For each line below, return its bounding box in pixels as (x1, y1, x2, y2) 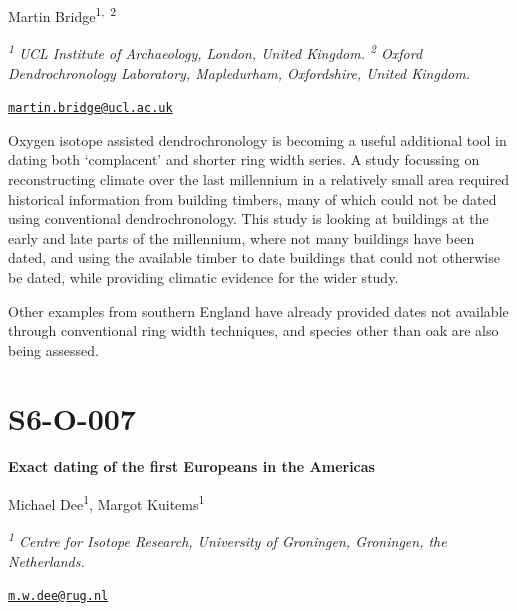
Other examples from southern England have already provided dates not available (8, 300, 509, 321)
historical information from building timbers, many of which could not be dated (8, 188, 497, 209)
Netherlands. (8, 550, 85, 571)
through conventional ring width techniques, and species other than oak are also (8, 320, 499, 341)
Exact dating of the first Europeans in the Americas (8, 456, 375, 477)
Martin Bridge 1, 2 (8, 3, 117, 26)
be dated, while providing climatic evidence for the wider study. (8, 266, 399, 287)
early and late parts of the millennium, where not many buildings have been (8, 227, 475, 248)
